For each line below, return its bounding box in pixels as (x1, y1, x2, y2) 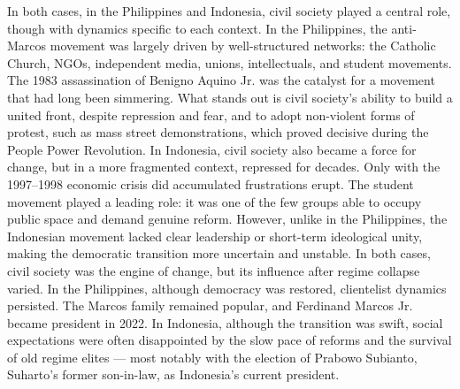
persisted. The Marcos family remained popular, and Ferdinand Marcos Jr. (7, 296, 413, 315)
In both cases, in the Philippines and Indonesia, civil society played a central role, (7, 2, 451, 19)
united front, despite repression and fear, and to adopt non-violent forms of (7, 105, 415, 124)
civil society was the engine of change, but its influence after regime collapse (7, 261, 420, 279)
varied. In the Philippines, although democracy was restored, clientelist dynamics (7, 278, 447, 297)
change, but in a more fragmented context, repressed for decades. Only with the (7, 157, 441, 176)
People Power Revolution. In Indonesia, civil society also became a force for (7, 140, 417, 158)
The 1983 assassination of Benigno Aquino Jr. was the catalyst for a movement (7, 71, 435, 89)
